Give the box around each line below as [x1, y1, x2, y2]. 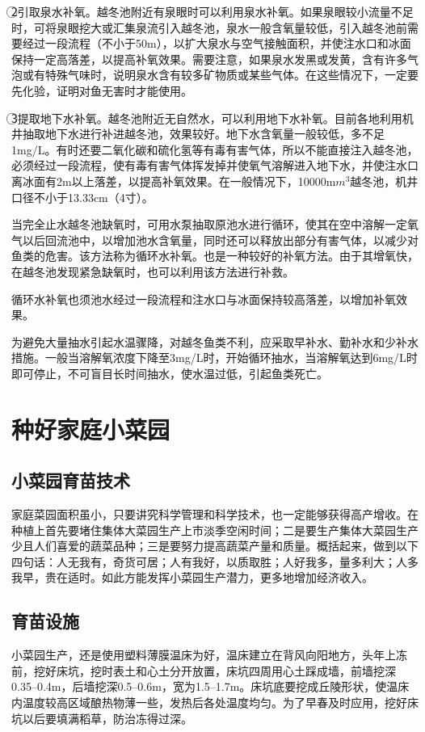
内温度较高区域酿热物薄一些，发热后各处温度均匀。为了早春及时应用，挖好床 [11, 694, 419, 710]
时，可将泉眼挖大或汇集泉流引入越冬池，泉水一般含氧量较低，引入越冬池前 [11, 19, 407, 36]
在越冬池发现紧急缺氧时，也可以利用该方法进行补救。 [11, 263, 294, 280]
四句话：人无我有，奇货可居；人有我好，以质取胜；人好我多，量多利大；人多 [11, 553, 419, 570]
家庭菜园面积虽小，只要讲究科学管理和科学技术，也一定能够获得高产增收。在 [11, 506, 419, 523]
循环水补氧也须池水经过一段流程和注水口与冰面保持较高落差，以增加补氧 [11, 290, 396, 307]
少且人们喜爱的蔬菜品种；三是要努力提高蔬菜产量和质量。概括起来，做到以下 [11, 537, 419, 554]
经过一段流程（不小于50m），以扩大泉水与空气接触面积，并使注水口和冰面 [22, 35, 411, 52]
